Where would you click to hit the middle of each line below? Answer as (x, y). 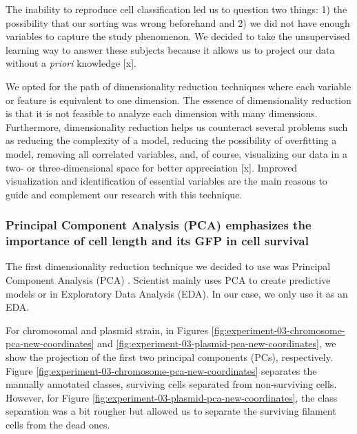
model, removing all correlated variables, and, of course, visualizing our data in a (176, 153)
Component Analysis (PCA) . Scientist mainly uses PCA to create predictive (168, 280)
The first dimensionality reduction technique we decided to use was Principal (168, 266)
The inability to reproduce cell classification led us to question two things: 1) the (176, 9)
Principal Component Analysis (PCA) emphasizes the (159, 225)
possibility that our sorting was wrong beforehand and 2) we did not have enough (178, 22)
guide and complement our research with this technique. (124, 194)
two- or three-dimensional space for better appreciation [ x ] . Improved (152, 167)
